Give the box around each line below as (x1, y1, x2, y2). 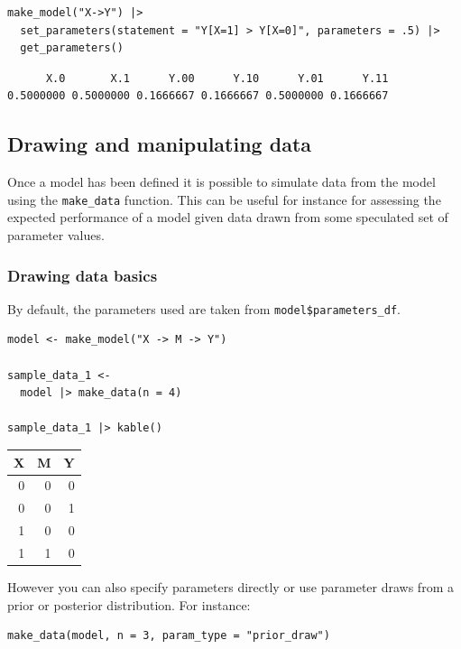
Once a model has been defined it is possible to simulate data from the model (7, 172, 436, 191)
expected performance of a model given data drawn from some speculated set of (7, 208, 448, 227)
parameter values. (7, 226, 105, 245)
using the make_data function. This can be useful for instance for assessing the (7, 190, 441, 209)
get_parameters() (20, 42, 124, 55)
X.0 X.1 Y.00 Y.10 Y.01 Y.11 (45, 71, 389, 85)
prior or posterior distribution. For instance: (7, 595, 251, 614)
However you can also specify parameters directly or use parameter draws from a (7, 578, 454, 597)
